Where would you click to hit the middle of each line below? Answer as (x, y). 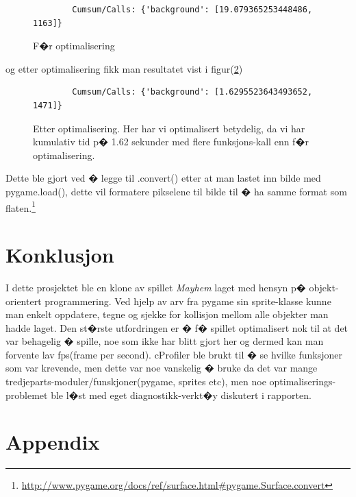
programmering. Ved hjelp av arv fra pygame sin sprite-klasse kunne (188, 301)
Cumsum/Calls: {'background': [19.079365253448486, (192, 10)
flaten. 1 (21, 206)
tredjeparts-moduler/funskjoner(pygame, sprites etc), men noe (136, 381)
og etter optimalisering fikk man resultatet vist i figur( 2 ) (124, 68)
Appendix (53, 442)
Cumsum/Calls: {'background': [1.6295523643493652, (192, 92)
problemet (27, 395)
